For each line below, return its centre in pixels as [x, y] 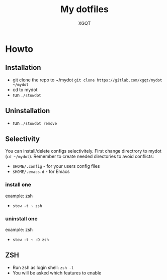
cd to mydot [25, 89]
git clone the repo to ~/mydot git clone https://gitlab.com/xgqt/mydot [87, 80]
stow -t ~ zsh [27, 206]
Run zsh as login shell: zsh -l [43, 267]
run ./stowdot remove [35, 123]
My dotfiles [85, 9]
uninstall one [21, 218]
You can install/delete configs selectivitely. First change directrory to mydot [83, 151]
